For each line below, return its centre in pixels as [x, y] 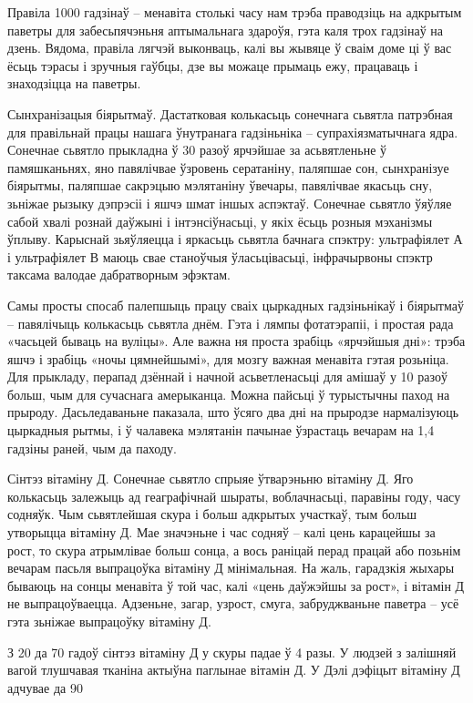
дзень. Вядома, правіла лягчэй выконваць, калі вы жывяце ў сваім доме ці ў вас [230, 48]
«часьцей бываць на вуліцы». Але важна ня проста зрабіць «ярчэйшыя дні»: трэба [236, 341]
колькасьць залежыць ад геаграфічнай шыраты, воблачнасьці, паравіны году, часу [234, 496]
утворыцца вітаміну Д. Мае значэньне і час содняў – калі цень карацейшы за [221, 532]
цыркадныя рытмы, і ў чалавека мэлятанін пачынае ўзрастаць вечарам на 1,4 [221, 430]
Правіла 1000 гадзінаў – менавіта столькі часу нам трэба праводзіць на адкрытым [235, 12]
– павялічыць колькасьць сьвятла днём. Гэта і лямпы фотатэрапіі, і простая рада [231, 323]
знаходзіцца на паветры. [74, 83]
